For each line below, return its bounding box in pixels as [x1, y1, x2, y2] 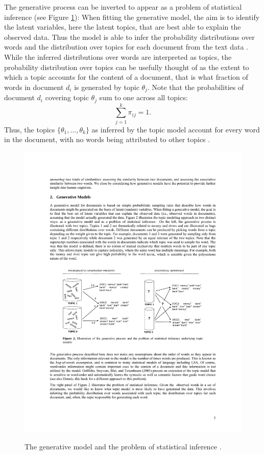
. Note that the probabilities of [147, 81, 244, 92]
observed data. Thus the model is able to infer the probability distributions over [4, 31, 255, 42]
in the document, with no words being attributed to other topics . [4, 134, 210, 145]
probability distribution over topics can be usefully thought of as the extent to [4, 61, 249, 72]
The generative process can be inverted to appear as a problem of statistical [4, 2, 242, 12]
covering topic [45, 92, 89, 103]
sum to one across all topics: [99, 92, 188, 103]
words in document [4, 81, 64, 92]
